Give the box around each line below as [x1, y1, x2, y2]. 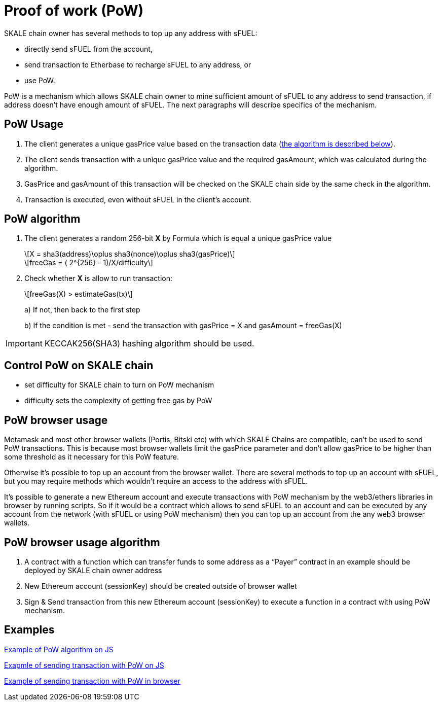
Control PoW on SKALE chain [4, 359, 154, 372]
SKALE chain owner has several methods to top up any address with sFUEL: [4, 28, 257, 38]
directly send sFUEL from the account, [24, 44, 153, 53]
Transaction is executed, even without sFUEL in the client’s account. [24, 195, 251, 204]
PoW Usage [4, 118, 64, 131]
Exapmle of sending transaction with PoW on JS [4, 660, 164, 669]
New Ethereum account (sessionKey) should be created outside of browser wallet [24, 581, 297, 590]
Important [6, 338, 43, 349]
